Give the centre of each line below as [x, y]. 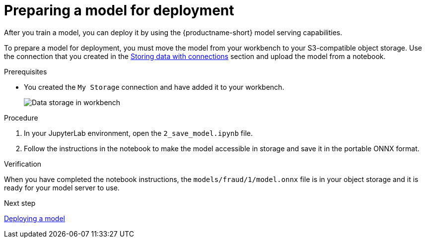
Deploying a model [35, 218]
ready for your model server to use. [62, 187]
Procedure [21, 118]
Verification [23, 164]
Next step [20, 203]
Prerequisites [26, 71]
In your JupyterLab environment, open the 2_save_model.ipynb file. [139, 133]
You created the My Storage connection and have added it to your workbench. [154, 87]
